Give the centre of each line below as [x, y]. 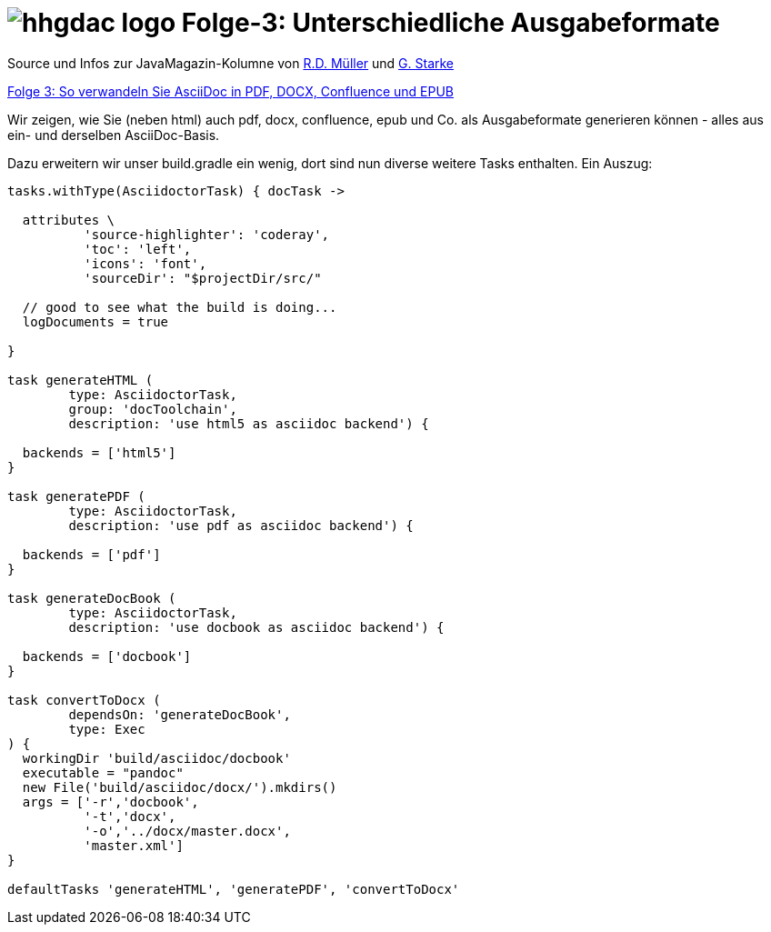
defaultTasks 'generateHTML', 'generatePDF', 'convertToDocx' [234, 889]
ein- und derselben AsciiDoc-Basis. [114, 135]
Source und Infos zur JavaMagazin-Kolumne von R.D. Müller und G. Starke [231, 63]
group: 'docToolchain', [153, 409]
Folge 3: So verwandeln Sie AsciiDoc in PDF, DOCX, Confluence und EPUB [230, 91]
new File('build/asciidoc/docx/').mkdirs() [180, 787]
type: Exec [107, 729]
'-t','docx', [130, 816]
